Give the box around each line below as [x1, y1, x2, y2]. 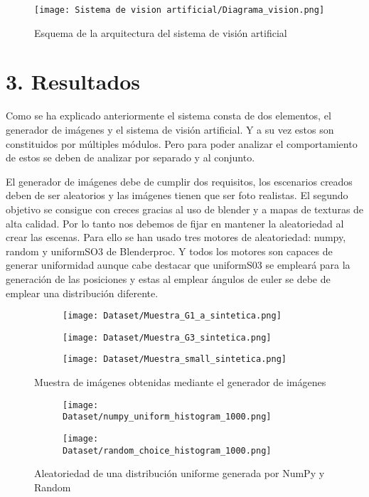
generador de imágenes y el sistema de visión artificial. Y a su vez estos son [6, 122, 334, 137]
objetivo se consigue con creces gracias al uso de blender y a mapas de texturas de [6, 201, 364, 216]
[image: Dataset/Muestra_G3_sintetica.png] [63, 332, 272, 343]
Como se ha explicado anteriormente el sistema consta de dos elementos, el [6, 108, 331, 123]
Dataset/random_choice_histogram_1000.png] [63, 445, 272, 456]
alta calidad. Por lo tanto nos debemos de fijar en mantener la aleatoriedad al [6, 215, 344, 230]
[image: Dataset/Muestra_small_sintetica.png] [63, 354, 287, 365]
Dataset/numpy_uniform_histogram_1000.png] [63, 412, 272, 422]
